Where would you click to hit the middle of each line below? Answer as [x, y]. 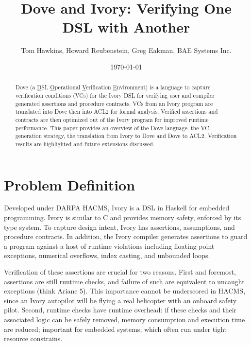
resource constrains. [33, 338]
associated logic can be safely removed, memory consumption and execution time [125, 319]
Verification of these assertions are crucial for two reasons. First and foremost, [120, 272]
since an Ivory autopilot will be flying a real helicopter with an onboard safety [120, 300]
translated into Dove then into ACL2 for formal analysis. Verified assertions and [117, 112]
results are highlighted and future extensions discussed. [85, 144]
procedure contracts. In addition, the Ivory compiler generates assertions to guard [126, 236]
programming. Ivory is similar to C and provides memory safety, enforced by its [123, 217]
